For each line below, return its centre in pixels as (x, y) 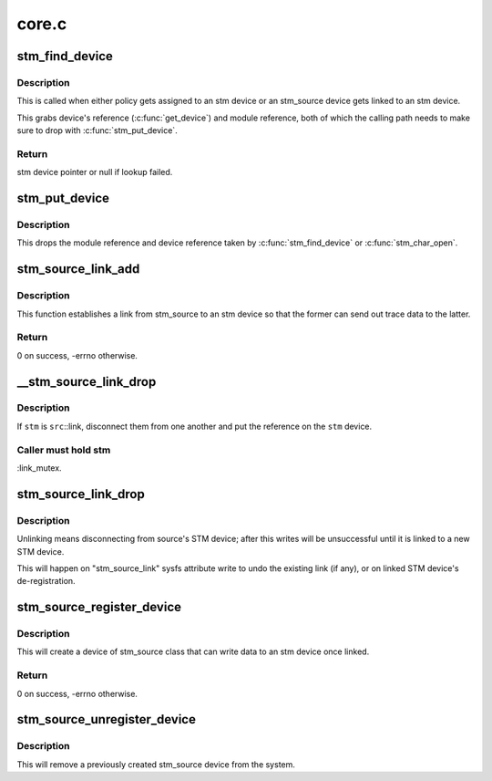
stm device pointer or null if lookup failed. (95, 172)
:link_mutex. (40, 468)
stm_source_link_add (78, 269)
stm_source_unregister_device (106, 719)
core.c (42, 24)
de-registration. (46, 581)
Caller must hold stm (64, 450)
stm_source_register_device (99, 607)
